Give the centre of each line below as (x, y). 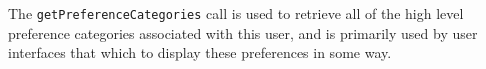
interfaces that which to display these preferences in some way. (200, 52)
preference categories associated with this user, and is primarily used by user (243, 32)
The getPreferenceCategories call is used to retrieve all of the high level (236, 13)
